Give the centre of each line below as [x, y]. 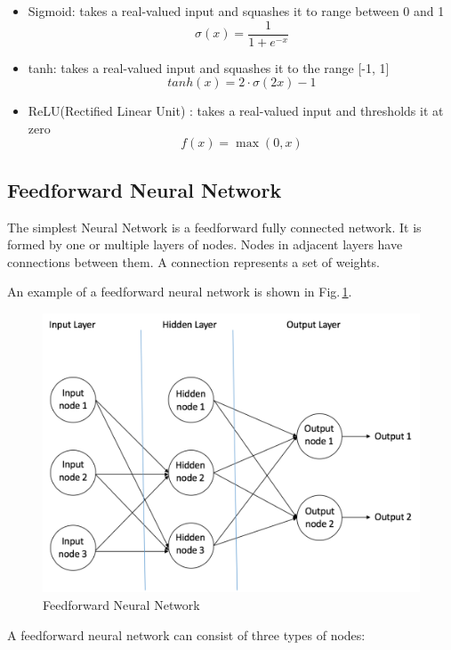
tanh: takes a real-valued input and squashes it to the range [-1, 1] [209, 67]
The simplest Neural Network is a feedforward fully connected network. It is [214, 227]
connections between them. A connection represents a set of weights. [193, 261]
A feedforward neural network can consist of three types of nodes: [186, 634]
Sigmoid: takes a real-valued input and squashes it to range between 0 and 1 [236, 11]
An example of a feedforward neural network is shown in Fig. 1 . [180, 292]
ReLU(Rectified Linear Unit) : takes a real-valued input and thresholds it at [236, 111]
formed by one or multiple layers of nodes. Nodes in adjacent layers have [205, 244]
